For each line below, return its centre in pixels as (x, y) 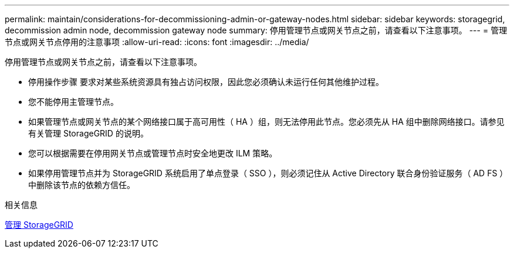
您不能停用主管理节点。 (73, 102)
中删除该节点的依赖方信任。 (82, 185)
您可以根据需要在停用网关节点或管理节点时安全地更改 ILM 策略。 (153, 153)
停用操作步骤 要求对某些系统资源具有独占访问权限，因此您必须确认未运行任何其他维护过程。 (206, 82)
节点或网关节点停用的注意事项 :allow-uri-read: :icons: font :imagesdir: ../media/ (157, 42)
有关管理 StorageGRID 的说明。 (88, 133)
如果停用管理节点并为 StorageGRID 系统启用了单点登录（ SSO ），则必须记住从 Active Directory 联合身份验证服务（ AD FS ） (268, 173)
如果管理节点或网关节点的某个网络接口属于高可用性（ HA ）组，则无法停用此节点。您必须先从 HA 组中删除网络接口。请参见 (266, 122)
